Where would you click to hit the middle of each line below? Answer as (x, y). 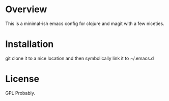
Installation (30, 44)
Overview (26, 9)
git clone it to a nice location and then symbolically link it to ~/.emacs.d (80, 58)
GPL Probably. (20, 93)
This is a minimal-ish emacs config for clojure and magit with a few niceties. (85, 23)
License (22, 79)
